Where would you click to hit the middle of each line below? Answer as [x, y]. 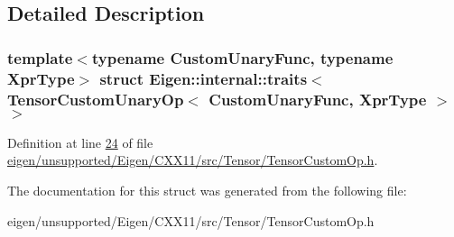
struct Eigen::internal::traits [204, 78]
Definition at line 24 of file [80, 142]
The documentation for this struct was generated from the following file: [207, 191]
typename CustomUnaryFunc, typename [242, 57]
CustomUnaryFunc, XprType [318, 99]
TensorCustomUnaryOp [96, 99]
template [40, 57]
